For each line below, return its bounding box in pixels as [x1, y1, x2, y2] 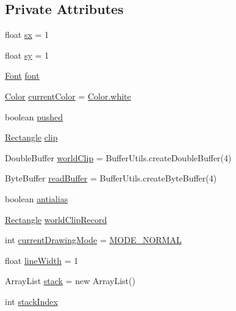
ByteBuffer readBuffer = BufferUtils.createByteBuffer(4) [5, 172, 217, 185]
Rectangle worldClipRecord [5, 213, 107, 225]
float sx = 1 [5, 28, 49, 41]
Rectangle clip [5, 131, 58, 144]
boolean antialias [5, 192, 68, 205]
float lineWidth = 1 [5, 254, 79, 266]
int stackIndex [5, 295, 58, 307]
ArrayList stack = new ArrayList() [5, 274, 135, 287]
